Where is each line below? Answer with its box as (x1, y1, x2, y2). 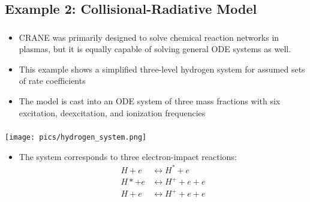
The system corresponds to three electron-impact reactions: (19, 150, 237, 162)
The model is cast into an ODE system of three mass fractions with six (19, 95, 281, 107)
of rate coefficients (19, 74, 86, 87)
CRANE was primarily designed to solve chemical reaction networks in (19, 31, 279, 43)
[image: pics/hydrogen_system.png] (5, 133, 147, 142)
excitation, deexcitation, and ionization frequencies (19, 106, 206, 119)
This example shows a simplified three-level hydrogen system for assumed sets (19, 62, 305, 75)
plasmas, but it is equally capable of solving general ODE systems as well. (19, 43, 291, 55)
